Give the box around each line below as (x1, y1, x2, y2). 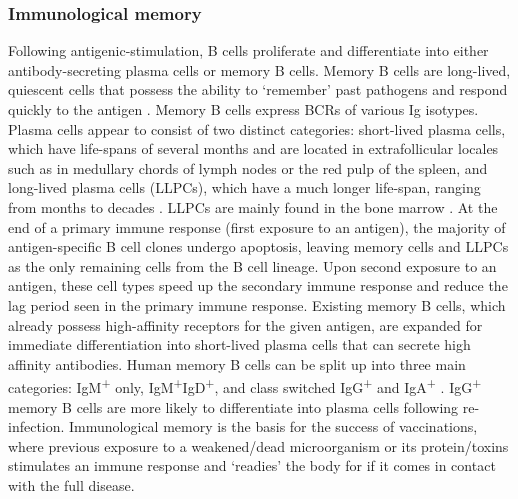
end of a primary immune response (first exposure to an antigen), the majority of (8, 216, 506, 237)
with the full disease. (8, 474, 135, 495)
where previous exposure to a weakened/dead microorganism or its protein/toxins (8, 435, 509, 456)
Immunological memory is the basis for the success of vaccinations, (69, 416, 478, 437)
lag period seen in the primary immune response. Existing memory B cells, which (8, 294, 506, 315)
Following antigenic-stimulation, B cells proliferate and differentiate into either (8, 40, 489, 61)
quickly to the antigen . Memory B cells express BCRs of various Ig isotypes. (8, 99, 479, 119)
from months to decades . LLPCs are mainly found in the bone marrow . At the (8, 196, 498, 217)
